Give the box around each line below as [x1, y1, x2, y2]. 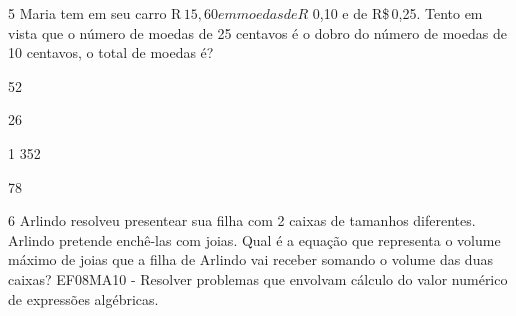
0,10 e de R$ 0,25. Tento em [312, 3, 483, 23]
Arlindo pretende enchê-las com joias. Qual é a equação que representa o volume [8, 229, 501, 250]
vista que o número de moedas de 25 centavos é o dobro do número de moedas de [8, 22, 507, 43]
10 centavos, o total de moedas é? [8, 42, 214, 63]
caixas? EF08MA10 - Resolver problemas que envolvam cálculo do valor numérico [8, 268, 508, 289]
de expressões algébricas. [8, 288, 159, 309]
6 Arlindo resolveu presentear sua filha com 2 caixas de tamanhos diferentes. [8, 210, 476, 231]
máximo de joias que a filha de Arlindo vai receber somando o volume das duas [8, 249, 493, 270]
